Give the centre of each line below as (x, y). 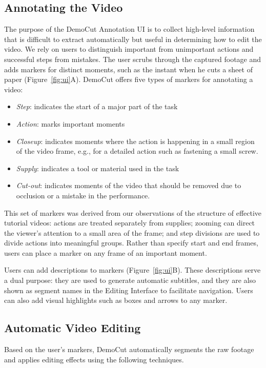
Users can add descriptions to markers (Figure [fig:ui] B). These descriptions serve (132, 270)
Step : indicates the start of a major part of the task (97, 106)
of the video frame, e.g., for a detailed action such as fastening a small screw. (137, 151)
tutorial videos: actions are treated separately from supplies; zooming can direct (130, 223)
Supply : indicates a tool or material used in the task (98, 168)
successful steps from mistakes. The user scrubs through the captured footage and (133, 59)
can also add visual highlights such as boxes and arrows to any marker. (116, 300)
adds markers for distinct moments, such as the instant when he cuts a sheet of (128, 69)
